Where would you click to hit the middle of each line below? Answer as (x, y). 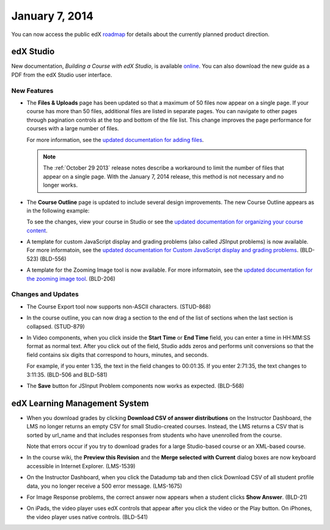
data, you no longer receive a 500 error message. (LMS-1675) (105, 486)
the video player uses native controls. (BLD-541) (87, 517)
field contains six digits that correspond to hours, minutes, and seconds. (118, 354)
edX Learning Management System (80, 403)
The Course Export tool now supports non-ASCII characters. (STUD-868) (119, 307)
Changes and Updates (45, 294)
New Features (32, 91)
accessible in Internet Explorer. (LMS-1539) (81, 466)
